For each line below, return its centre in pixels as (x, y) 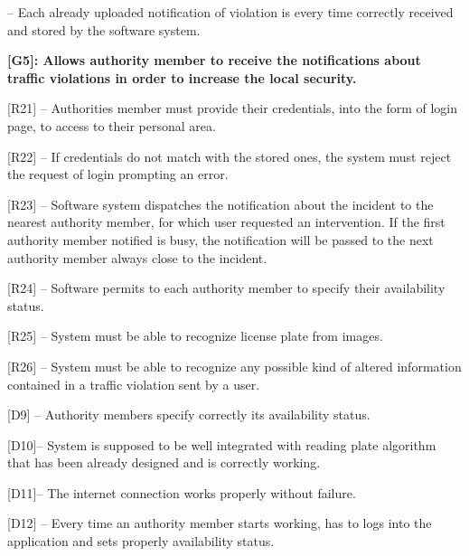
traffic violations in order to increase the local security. (182, 77)
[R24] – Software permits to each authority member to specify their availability (226, 288)
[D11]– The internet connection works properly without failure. (182, 492)
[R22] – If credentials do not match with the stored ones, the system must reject (230, 156)
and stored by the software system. (104, 29)
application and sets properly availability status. (141, 541)
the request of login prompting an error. (118, 174)
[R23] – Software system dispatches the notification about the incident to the (220, 204)
